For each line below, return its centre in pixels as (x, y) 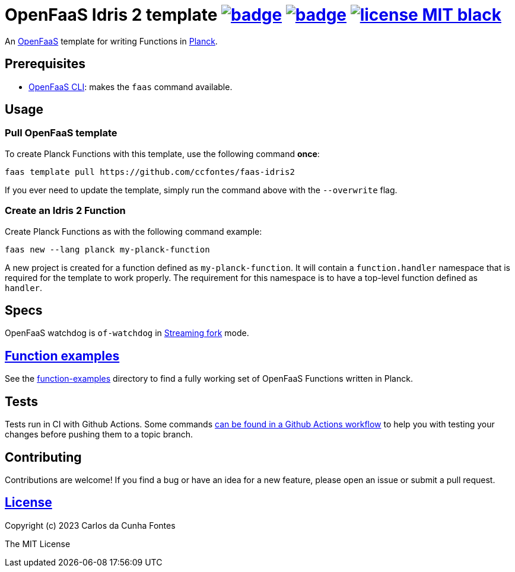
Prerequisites (45, 64)
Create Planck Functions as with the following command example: (133, 231)
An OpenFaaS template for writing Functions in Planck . (111, 41)
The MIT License (38, 544)
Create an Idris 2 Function (65, 211)
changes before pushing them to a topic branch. (99, 434)
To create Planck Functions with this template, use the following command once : (162, 154)
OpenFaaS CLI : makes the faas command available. (131, 87)
